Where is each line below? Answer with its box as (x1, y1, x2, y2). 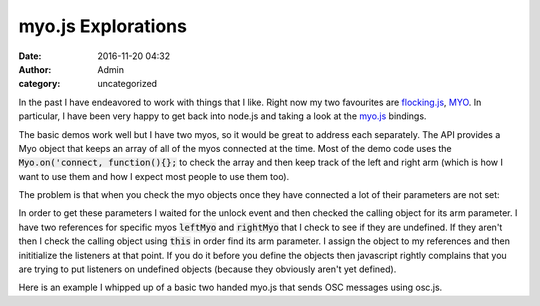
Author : (18, 63, 52, 75)
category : (18, 78, 61, 90)
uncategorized (97, 78, 158, 90)
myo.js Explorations (18, 15, 187, 37)
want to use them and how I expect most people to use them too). (18, 170, 290, 182)
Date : (18, 50, 42, 62)
